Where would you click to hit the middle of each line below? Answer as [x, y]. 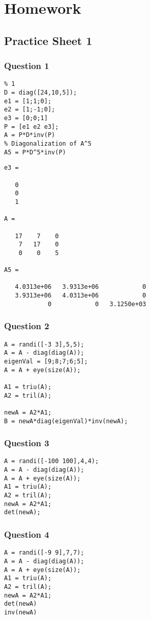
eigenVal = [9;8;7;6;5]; [46, 361]
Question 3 [27, 443]
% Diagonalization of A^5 [48, 143]
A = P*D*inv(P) [30, 135]
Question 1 [27, 66]
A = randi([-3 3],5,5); [44, 344]
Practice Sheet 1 [48, 40]
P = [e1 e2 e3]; [32, 127]
